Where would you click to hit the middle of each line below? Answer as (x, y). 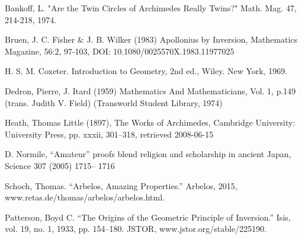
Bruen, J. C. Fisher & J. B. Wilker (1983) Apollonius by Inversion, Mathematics (151, 39)
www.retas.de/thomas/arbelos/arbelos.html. (85, 197)
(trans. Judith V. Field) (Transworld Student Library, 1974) (114, 102)
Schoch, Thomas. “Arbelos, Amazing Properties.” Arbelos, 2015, (121, 185)
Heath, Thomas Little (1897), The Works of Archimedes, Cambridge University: (150, 122)
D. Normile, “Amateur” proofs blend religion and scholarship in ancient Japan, (148, 154)
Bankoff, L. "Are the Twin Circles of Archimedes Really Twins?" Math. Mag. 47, (151, 8)
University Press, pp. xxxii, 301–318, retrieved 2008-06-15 (109, 134)
